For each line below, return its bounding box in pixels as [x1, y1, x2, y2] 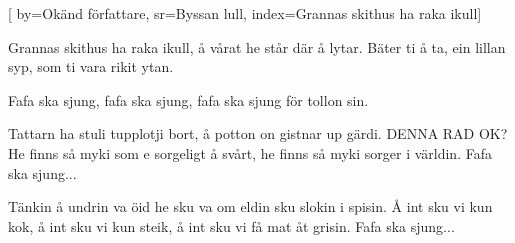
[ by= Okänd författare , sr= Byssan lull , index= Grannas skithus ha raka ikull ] [8, 3, 482, 23]
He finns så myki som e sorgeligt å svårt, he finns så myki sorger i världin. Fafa [8, 142, 492, 163]
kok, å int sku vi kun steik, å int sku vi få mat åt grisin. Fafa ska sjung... [8, 215, 455, 236]
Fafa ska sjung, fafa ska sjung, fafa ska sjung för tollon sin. [8, 89, 369, 110]
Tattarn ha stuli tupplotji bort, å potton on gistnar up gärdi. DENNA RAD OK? [8, 123, 508, 144]
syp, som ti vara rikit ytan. [8, 56, 174, 77]
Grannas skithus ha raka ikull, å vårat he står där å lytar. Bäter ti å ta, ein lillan [8, 36, 506, 57]
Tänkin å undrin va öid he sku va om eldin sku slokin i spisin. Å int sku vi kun [8, 196, 493, 217]
